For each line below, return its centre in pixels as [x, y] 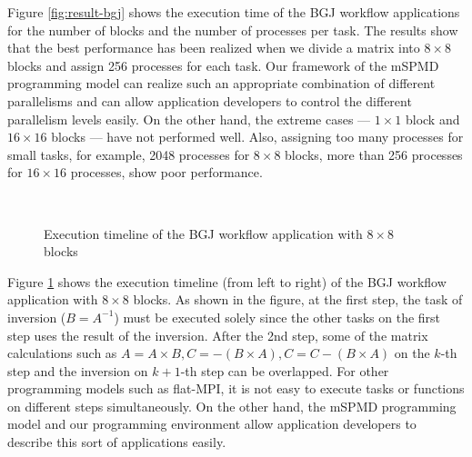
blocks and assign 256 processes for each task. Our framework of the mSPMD [223, 65]
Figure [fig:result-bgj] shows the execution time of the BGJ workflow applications [234, 12]
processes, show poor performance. [166, 172]
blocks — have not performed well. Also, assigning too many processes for [257, 137]
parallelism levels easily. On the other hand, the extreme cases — [189, 119]
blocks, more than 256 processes [374, 154]
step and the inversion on [78, 370]
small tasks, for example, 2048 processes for [129, 154]
